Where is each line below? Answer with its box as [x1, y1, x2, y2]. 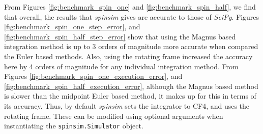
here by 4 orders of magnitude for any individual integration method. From [4, 61, 239, 71]
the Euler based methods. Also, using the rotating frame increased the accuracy [4, 51, 253, 61]
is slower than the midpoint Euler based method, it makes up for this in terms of [4, 91, 256, 101]
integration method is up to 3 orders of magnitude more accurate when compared [4, 41, 258, 52]
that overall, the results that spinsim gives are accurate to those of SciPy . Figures [4, 11, 259, 22]
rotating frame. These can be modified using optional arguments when [4, 110, 223, 121]
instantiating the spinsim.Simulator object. [4, 120, 143, 131]
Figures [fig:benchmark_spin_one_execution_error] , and [4, 71, 183, 81]
